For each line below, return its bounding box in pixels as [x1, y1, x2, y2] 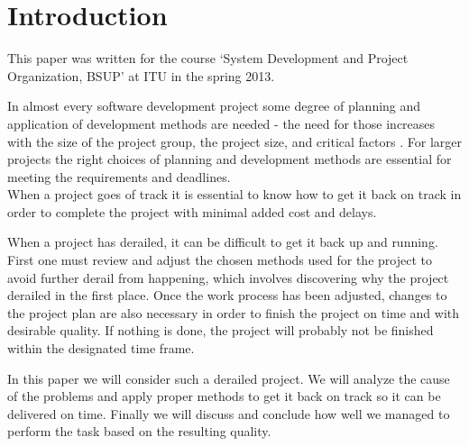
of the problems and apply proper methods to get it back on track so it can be [7, 387, 441, 405]
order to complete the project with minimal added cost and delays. [7, 202, 377, 221]
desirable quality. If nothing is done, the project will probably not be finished [7, 321, 434, 340]
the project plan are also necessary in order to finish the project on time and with [7, 303, 460, 322]
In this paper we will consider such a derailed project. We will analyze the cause [7, 369, 450, 387]
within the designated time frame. [7, 339, 195, 358]
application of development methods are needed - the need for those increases [7, 114, 436, 132]
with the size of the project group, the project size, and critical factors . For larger [7, 132, 462, 150]
